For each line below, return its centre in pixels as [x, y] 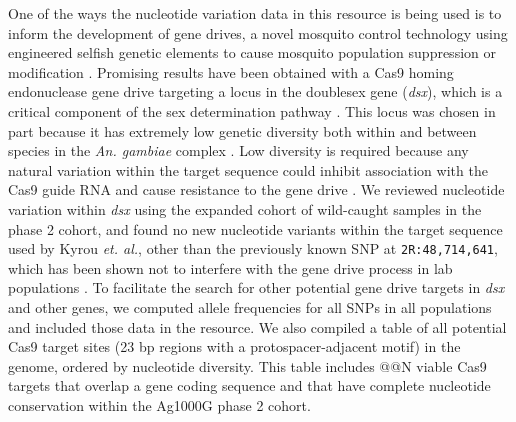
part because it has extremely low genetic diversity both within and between [242, 130]
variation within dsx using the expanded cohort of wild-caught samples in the [245, 208]
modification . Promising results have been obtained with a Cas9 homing [231, 71]
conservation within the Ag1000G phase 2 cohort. [159, 404]
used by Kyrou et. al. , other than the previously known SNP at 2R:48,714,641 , [253, 248]
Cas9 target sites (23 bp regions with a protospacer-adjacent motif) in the [234, 346]
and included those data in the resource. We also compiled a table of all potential [257, 326]
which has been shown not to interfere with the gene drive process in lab [230, 267]
